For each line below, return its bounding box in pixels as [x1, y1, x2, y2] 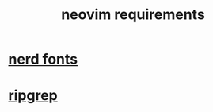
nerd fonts [8, 50, 78, 68]
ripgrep [8, 87, 58, 105]
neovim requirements [60, 6, 206, 24]
